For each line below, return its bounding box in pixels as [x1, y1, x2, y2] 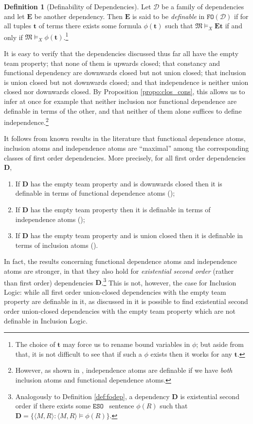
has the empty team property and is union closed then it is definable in [30, 230, 243, 241]
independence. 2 [4, 116, 49, 127]
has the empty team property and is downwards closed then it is [30, 178, 222, 188]
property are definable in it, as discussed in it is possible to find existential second [4, 296, 248, 306]
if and [225, 20, 243, 31]
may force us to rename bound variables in [63, 339, 190, 349]
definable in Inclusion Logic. [4, 315, 88, 325]
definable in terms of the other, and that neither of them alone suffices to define [4, 105, 242, 116]
